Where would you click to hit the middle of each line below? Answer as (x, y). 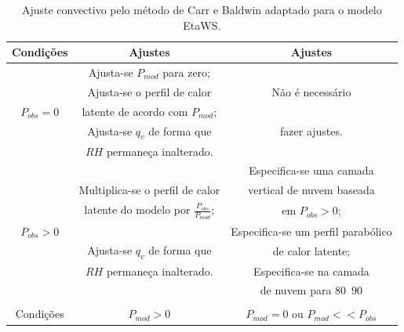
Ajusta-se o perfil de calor (149, 91)
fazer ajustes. (311, 131)
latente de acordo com (135, 111)
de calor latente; (311, 251)
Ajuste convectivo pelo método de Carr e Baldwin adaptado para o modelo (202, 9)
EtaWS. (202, 25)
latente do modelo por (137, 209)
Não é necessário (311, 91)
